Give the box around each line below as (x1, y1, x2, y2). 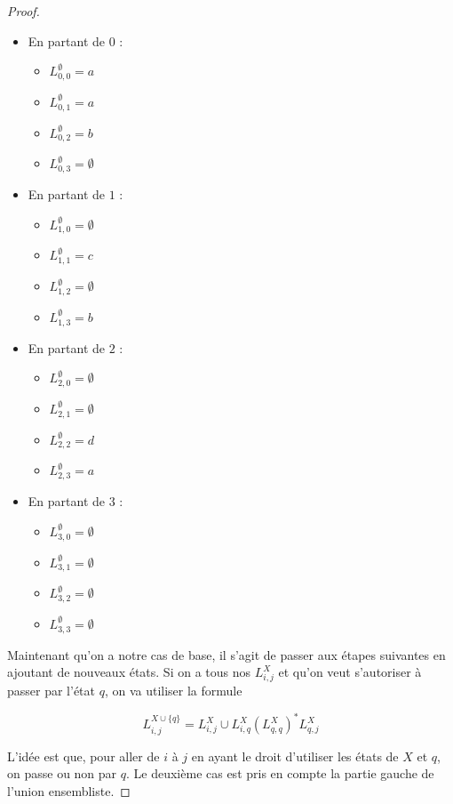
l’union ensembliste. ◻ (7, 781, 131, 800)
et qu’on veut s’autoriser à (278, 663, 422, 681)
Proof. (7, 2, 40, 20)
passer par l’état (7, 681, 96, 700)
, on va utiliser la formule (104, 681, 242, 700)
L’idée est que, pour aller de (7, 746, 160, 765)
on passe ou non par (7, 764, 117, 783)
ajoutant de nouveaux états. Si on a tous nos (7, 663, 251, 681)
